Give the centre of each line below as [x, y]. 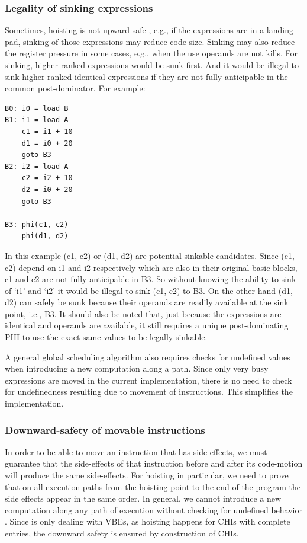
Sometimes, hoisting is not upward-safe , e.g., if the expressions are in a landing [149, 30]
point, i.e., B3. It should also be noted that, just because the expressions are [143, 313]
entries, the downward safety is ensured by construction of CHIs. [122, 533]
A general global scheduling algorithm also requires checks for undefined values [148, 357]
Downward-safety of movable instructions [105, 429]
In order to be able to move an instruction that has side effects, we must [136, 451]
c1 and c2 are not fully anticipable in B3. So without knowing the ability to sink [151, 279]
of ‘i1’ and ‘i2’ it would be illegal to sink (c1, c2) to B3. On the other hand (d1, [149, 290]
